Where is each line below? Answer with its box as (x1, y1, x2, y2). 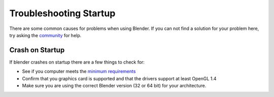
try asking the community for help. (9, 32, 82, 38)
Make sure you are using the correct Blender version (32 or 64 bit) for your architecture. (22, 83, 207, 89)
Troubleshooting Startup (9, 8, 116, 19)
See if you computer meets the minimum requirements (22, 69, 136, 75)
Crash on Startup (9, 46, 65, 54)
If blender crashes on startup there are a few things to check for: (9, 59, 145, 65)
